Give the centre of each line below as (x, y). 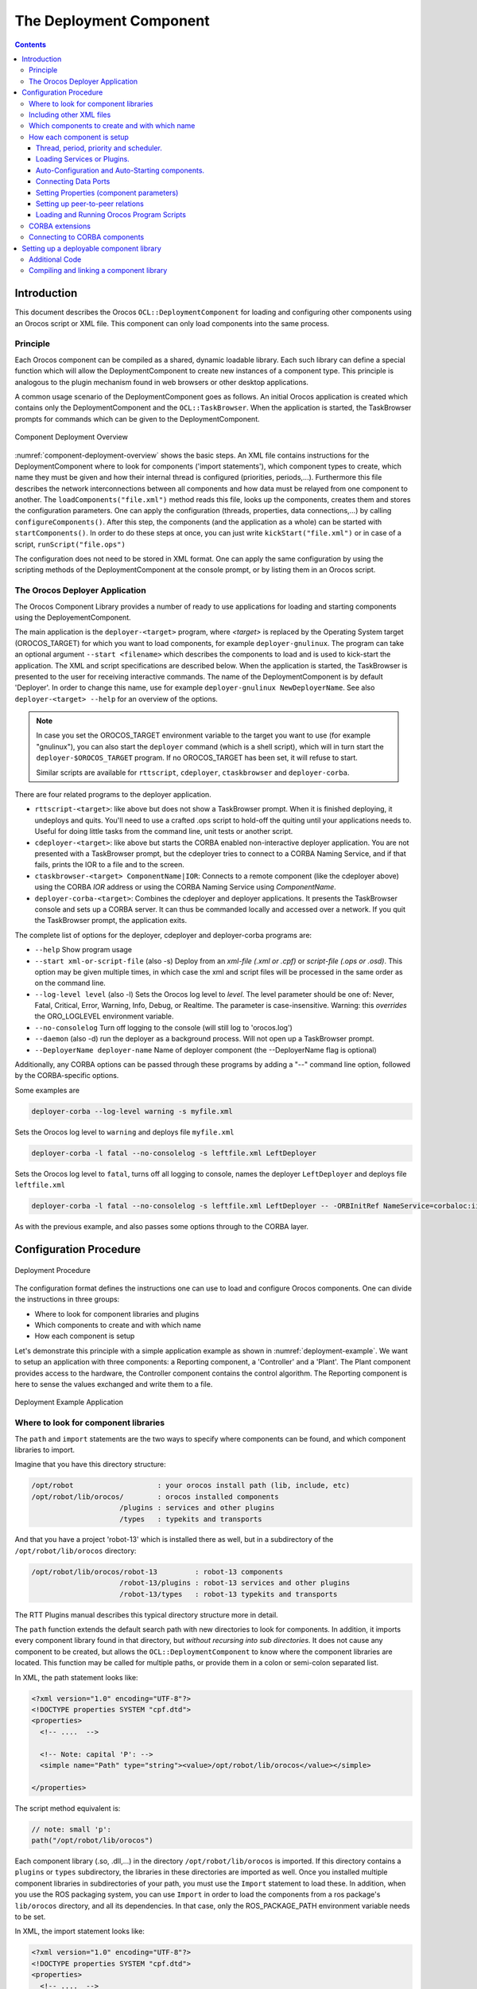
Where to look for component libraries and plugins (117, 1314)
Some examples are (47, 1090)
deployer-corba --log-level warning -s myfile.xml (132, 1111)
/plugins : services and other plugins (197, 1508)
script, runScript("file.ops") (70, 544)
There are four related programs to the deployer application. (113, 795)
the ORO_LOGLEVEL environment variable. (104, 1016)
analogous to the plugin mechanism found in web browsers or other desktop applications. (162, 382)
